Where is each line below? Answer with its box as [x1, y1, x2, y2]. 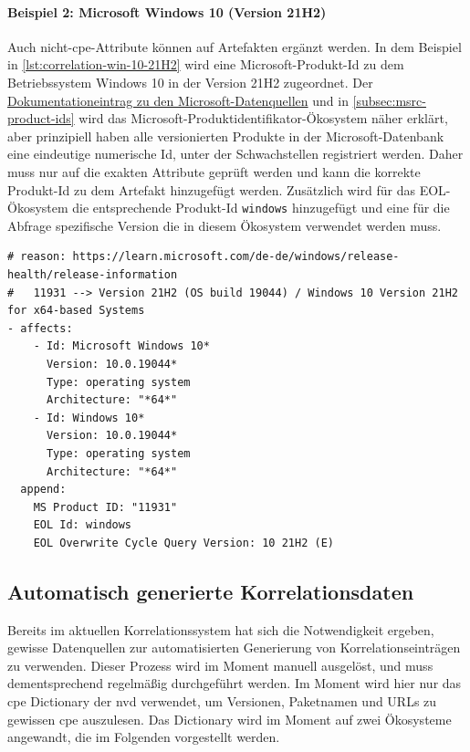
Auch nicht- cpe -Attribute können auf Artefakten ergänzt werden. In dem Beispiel [7, 37, 462, 56]
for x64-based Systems [7, 304, 145, 318]
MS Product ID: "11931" [33, 500, 178, 514]
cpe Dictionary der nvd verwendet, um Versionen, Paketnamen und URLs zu [7, 692, 437, 711]
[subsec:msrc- [352, 90, 426, 110]
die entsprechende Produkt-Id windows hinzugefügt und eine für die [72, 198, 450, 217]
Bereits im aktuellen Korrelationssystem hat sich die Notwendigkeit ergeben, [7, 620, 434, 639]
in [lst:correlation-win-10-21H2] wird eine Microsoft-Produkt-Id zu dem [7, 55, 404, 74]
